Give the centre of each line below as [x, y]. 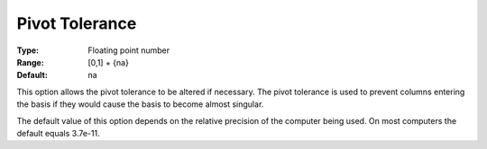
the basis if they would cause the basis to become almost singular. [140, 104]
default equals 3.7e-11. [58, 133]
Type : [28, 50]
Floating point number [129, 50]
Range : [30, 62]
